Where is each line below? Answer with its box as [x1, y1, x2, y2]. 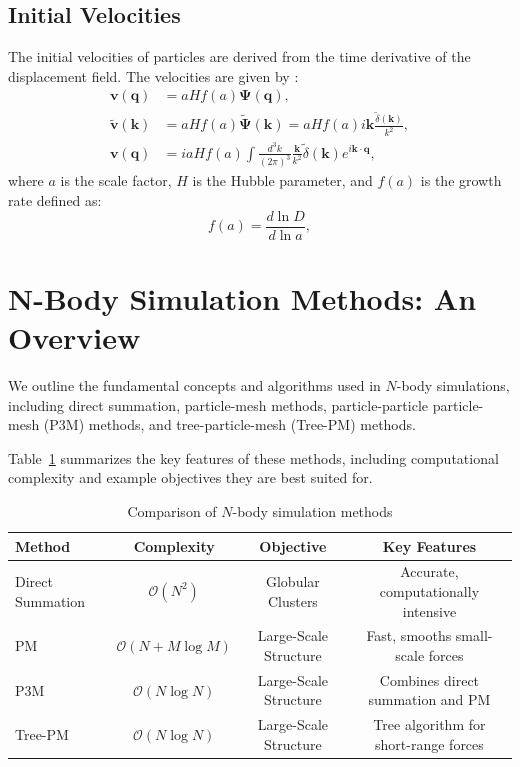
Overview [8, 317, 141, 358]
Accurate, [400, 561, 459, 582]
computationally [379, 580, 480, 601]
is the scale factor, [60, 170, 172, 191]
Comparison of [127, 500, 217, 521]
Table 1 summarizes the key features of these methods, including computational [8, 447, 499, 468]
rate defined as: [8, 189, 102, 210]
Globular [265, 571, 320, 592]
